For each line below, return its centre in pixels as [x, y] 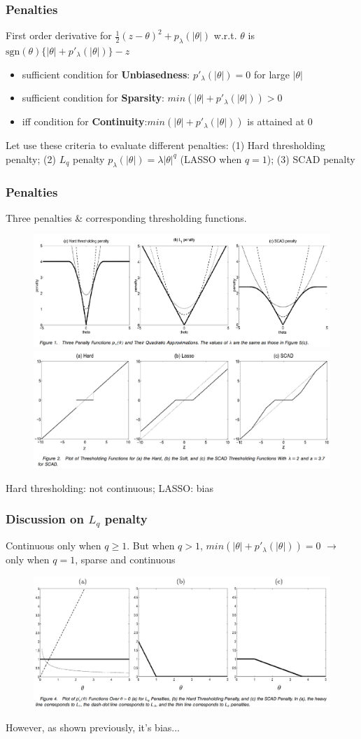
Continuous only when [54, 546]
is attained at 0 [280, 121]
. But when [151, 546]
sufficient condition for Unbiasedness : [106, 74]
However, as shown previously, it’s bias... [93, 727]
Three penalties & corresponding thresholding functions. [126, 217]
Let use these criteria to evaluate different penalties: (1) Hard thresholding [165, 145]
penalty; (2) [31, 159]
